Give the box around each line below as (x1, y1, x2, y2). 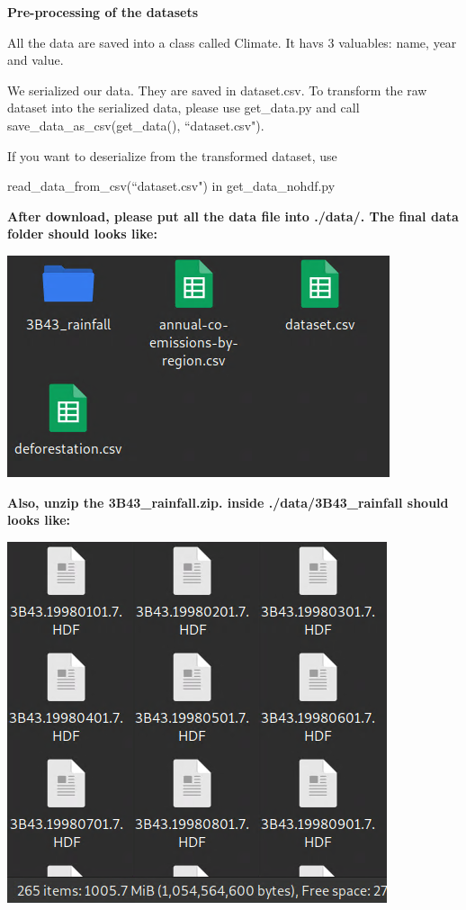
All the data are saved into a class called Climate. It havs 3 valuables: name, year (7, 32, 457, 51)
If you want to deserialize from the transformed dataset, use (7, 146, 337, 165)
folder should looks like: (7, 224, 157, 243)
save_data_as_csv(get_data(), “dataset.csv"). (7, 115, 264, 134)
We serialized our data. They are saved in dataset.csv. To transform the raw (7, 80, 427, 99)
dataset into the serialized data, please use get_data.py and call (7, 98, 360, 117)
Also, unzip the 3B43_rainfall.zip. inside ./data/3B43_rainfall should (7, 492, 449, 511)
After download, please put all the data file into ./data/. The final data (7, 206, 459, 225)
